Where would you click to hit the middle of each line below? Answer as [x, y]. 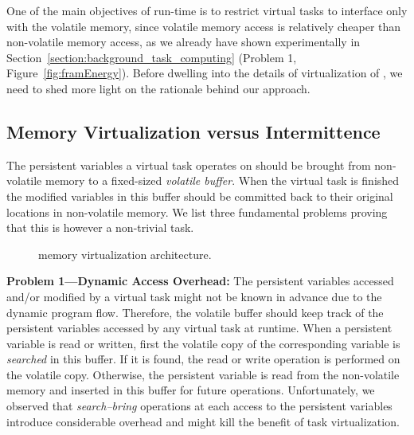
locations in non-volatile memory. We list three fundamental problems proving [197, 212]
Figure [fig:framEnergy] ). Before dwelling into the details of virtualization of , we [205, 73]
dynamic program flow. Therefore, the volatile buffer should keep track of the [195, 312]
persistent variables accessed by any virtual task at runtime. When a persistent [199, 328]
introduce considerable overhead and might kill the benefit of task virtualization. [203, 421]
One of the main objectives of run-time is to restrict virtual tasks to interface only [207, 10]
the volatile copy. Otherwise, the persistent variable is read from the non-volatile [203, 374]
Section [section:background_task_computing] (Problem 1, [152, 57]
